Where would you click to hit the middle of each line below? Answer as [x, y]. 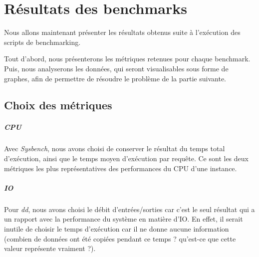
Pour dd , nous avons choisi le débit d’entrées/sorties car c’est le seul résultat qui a [129, 209]
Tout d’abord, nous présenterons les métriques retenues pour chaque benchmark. [127, 59]
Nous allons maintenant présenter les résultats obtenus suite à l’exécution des [122, 32]
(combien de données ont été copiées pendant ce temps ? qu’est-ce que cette [120, 238]
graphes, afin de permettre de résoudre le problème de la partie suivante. [115, 78]
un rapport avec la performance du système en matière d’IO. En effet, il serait [124, 219]
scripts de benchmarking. [42, 42]
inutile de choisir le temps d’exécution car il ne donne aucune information [117, 228]
